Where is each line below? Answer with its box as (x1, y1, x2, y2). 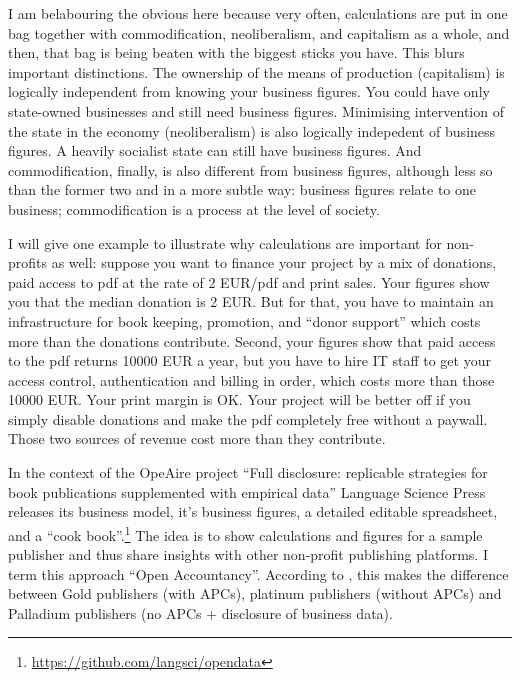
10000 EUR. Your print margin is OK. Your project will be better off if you (8, 389, 471, 410)
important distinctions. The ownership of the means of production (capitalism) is (8, 61, 505, 82)
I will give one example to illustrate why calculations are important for (8, 232, 442, 253)
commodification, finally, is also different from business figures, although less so (8, 159, 493, 180)
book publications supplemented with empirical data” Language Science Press (8, 481, 486, 502)
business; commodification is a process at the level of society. (8, 198, 380, 219)
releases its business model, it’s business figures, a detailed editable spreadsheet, (8, 501, 498, 522)
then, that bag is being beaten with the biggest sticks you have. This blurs (8, 42, 465, 63)
